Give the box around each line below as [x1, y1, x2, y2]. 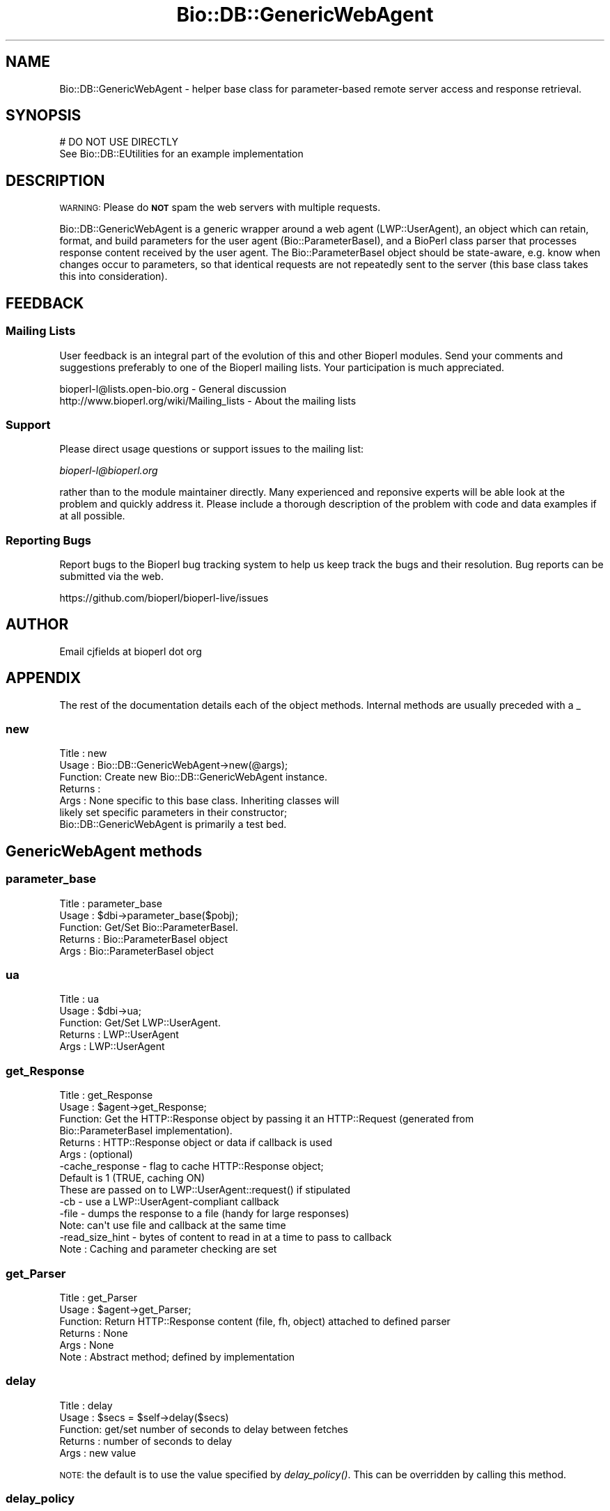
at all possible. [59, 510, 125, 522]
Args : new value [59, 1446, 136, 1459]
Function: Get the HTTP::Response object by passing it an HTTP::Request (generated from [59, 1113, 474, 1125]
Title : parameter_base [59, 897, 162, 909]
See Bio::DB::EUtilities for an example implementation [59, 148, 304, 160]
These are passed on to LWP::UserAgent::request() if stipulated [59, 1184, 350, 1196]
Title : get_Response [59, 1089, 153, 1102]
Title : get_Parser [59, 1291, 137, 1303]
